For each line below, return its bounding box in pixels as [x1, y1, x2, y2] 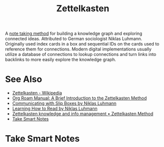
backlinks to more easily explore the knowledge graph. [5, 57, 117, 63]
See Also [5, 74, 42, 85]
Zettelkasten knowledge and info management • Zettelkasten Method [12, 111, 154, 117]
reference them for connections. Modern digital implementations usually [5, 46, 152, 52]
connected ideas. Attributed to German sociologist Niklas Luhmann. [5, 36, 142, 42]
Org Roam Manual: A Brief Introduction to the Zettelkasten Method [12, 95, 147, 101]
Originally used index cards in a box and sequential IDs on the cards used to [5, 41, 160, 47]
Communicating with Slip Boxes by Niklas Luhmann [12, 100, 117, 106]
